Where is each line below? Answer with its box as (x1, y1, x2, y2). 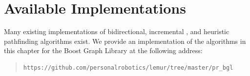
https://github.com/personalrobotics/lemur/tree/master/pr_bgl (23, 64, 233, 71)
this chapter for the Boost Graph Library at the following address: (4, 45, 203, 56)
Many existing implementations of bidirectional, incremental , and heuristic (4, 26, 229, 37)
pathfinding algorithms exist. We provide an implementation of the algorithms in (4, 36, 246, 46)
